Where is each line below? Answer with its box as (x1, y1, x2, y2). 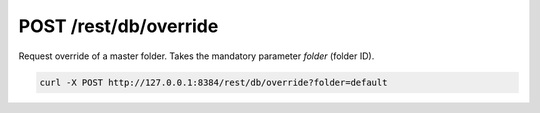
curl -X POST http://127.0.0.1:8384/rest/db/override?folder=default (39, 76, 388, 88)
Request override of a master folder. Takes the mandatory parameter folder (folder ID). (18, 50, 375, 62)
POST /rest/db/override (18, 15, 219, 37)
